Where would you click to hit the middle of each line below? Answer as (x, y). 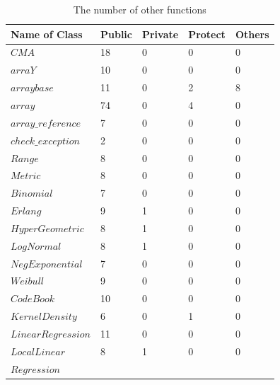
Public (116, 34)
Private (160, 34)
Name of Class (47, 34)
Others (252, 34)
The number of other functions (140, 9)
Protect (207, 34)
